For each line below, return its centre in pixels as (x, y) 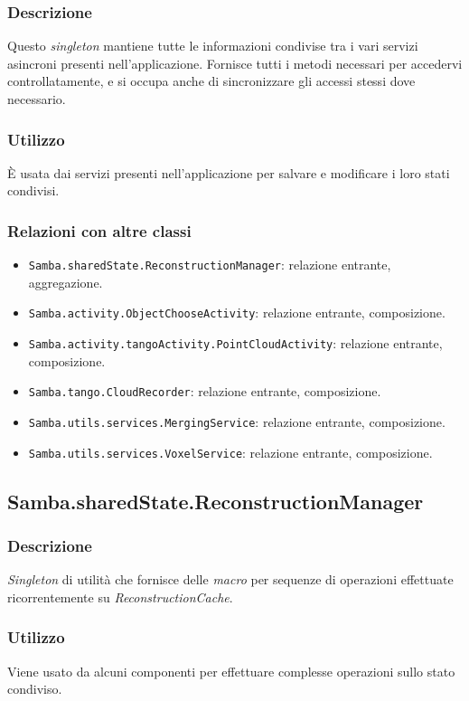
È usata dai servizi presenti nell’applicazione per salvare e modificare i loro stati (229, 172)
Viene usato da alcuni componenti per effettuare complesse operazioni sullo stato (231, 671)
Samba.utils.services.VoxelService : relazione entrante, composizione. (230, 452)
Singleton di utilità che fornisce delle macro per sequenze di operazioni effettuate (230, 579)
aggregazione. (66, 282)
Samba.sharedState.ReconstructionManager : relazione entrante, (210, 265)
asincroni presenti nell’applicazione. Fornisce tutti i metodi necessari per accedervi (235, 63)
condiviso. (35, 689)
